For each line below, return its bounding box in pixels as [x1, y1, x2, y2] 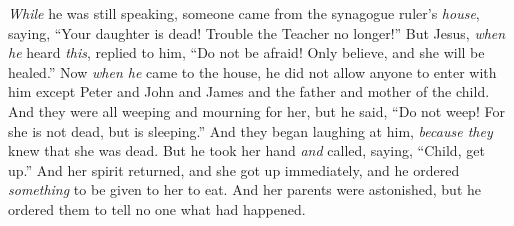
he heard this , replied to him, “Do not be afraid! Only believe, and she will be [8, 42, 485, 63]
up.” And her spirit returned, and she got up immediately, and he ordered [8, 159, 460, 180]
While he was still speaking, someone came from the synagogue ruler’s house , [8, 3, 480, 23]
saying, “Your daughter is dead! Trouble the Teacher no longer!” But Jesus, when [8, 22, 506, 43]
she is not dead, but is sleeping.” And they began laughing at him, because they [8, 120, 493, 141]
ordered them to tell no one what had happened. [8, 198, 306, 219]
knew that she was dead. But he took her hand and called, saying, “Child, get [8, 140, 485, 161]
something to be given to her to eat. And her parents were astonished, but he [8, 179, 481, 200]
